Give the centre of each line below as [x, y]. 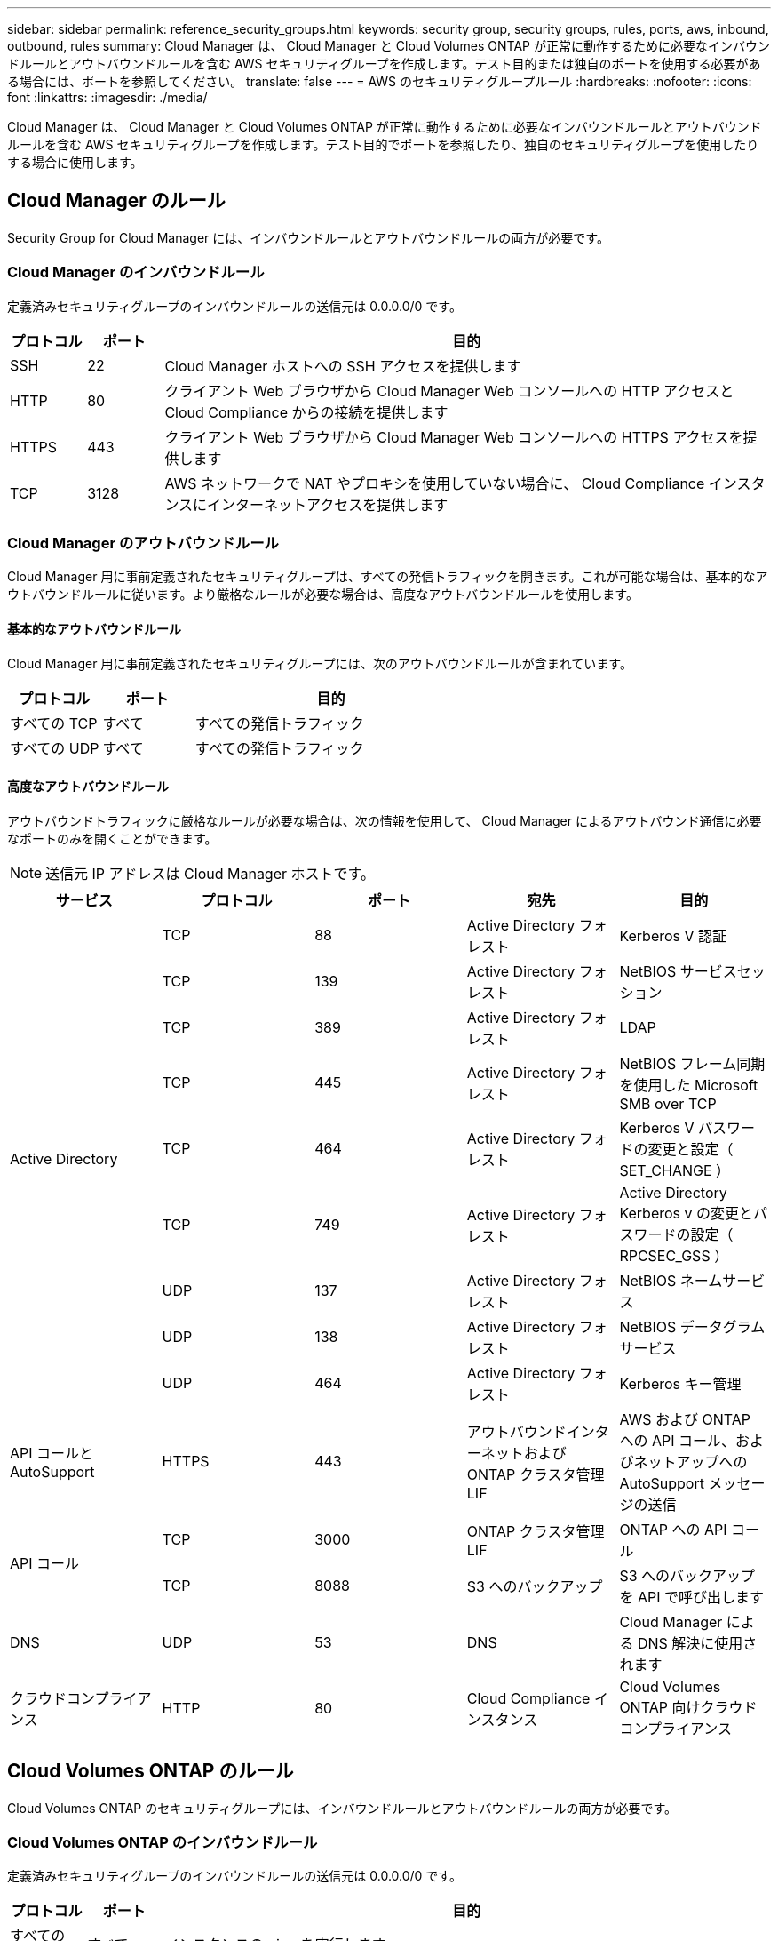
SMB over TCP [668, 1103]
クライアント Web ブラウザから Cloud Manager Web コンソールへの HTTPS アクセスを [454, 437]
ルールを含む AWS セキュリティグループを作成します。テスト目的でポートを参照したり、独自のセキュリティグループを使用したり [383, 144]
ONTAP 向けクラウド [688, 1707]
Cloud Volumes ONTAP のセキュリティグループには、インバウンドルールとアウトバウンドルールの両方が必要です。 [342, 1808]
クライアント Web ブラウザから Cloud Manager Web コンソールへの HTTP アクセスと [449, 391]
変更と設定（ [691, 1149]
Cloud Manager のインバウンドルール [136, 272]
